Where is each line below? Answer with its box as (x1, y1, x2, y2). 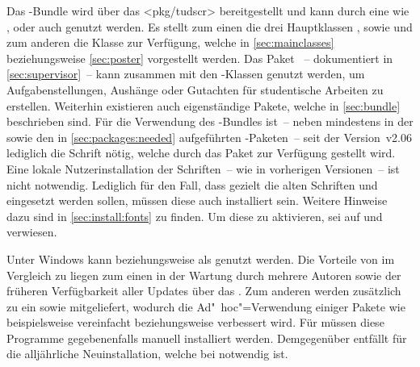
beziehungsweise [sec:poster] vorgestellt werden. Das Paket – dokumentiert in (6, 49, 393, 66)
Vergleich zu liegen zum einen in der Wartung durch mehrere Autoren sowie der (6, 266, 401, 283)
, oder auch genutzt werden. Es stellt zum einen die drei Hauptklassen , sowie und (6, 18, 413, 35)
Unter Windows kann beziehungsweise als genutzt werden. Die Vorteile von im (6, 250, 395, 267)
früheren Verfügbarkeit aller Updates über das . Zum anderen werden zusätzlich (6, 282, 401, 299)
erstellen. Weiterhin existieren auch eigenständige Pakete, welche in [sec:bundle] (6, 97, 401, 114)
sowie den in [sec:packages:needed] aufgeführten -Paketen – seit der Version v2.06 (6, 128, 412, 145)
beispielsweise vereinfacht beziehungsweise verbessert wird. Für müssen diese (6, 314, 384, 331)
